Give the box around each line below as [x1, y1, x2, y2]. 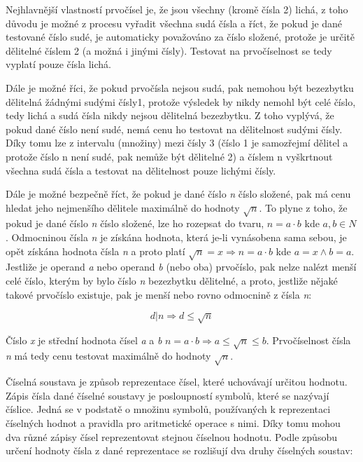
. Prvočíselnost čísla [266, 332, 351, 347]
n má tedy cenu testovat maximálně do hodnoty [6, 348, 211, 363]
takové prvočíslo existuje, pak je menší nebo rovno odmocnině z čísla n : [6, 287, 312, 301]
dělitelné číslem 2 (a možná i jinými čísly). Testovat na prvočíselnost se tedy [6, 43, 332, 57]
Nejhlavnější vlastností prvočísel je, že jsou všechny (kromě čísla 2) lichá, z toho [6, 2, 348, 16]
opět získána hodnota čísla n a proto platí [6, 243, 185, 258]
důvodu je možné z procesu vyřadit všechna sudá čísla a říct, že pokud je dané [6, 15, 343, 30]
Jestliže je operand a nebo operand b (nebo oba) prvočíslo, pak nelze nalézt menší [6, 259, 357, 274]
